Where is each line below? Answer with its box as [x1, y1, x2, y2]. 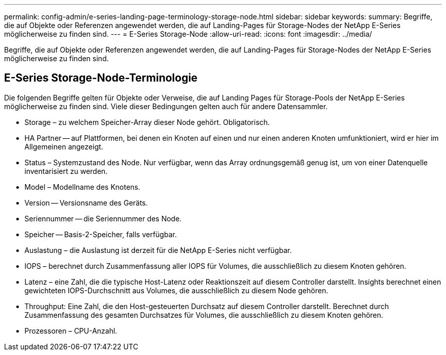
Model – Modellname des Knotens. [24, 182, 141, 191]
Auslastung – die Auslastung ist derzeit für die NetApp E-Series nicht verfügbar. [24, 245, 292, 255]
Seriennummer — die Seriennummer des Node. [24, 214, 182, 223]
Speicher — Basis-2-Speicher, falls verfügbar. [24, 230, 177, 239]
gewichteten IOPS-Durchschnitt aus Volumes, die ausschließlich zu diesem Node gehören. [24, 286, 328, 295]
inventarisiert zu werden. [24, 166, 108, 175]
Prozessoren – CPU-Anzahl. [24, 326, 118, 335]
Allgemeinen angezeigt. [24, 142, 103, 151]
